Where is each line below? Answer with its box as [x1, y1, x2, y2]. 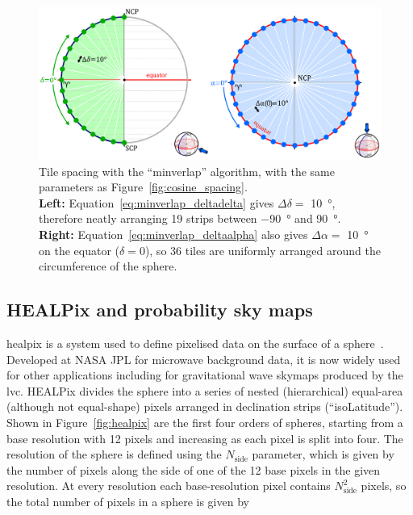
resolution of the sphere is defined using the [6, 446, 222, 463]
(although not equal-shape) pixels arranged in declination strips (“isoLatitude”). [6, 398, 403, 415]
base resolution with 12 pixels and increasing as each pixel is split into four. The [6, 429, 403, 446]
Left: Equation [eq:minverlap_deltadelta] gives [39, 194, 274, 211]
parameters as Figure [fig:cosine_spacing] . [39, 178, 248, 195]
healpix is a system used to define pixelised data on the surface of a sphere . [6, 335, 384, 351]
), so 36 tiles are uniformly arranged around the [144, 241, 381, 258]
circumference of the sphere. [39, 257, 177, 274]
